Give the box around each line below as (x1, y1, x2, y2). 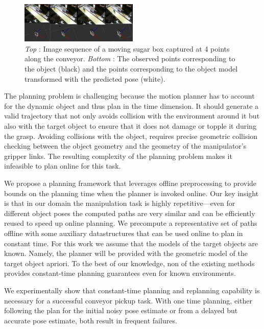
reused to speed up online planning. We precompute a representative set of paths (4, 218, 257, 228)
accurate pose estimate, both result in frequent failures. (4, 315, 177, 325)
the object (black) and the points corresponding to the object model (25, 63, 238, 74)
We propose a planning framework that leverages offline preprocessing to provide (4, 178, 257, 188)
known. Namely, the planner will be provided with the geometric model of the (4, 248, 248, 258)
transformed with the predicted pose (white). (25, 73, 165, 84)
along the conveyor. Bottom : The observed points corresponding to (25, 53, 235, 64)
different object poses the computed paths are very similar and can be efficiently (4, 207, 255, 218)
